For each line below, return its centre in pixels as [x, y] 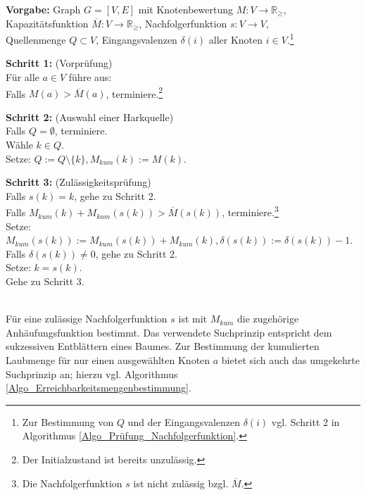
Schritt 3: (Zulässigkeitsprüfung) [78, 182]
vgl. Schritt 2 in [305, 421]
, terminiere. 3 [250, 211]
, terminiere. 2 [134, 92]
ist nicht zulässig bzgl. [181, 483]
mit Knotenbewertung [185, 9]
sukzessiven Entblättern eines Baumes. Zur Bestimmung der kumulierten [163, 346]
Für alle [23, 77]
